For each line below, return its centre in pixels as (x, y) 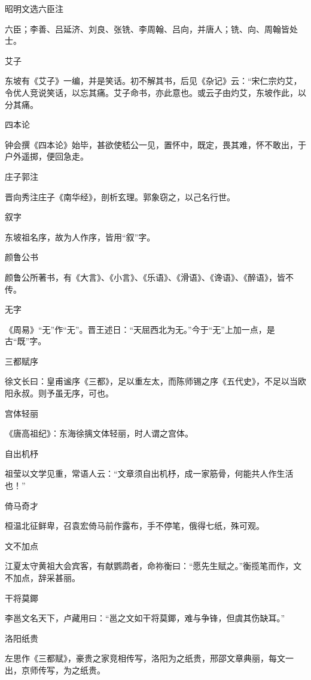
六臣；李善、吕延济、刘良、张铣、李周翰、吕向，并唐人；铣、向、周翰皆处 (151, 28)
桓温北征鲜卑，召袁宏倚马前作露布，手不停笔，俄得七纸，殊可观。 (135, 526)
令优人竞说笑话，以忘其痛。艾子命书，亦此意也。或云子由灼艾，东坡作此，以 (155, 92)
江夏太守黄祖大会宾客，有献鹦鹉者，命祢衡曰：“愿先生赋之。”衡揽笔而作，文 (153, 566)
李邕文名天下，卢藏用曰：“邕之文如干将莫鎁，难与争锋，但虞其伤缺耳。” (145, 618)
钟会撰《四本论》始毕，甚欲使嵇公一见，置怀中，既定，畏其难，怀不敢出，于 (155, 144)
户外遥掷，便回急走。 (47, 156)
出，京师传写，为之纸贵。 (55, 670)
